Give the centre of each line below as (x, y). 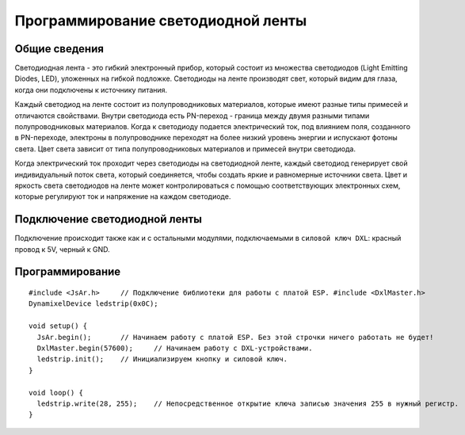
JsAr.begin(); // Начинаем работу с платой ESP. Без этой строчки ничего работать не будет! (235, 337)
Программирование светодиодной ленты (161, 21)
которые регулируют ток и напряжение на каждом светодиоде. (123, 197)
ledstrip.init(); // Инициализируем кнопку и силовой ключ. (162, 359)
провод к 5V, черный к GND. (62, 249)
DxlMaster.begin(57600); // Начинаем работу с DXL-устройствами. (175, 348)
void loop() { (56, 393)
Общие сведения (59, 49)
